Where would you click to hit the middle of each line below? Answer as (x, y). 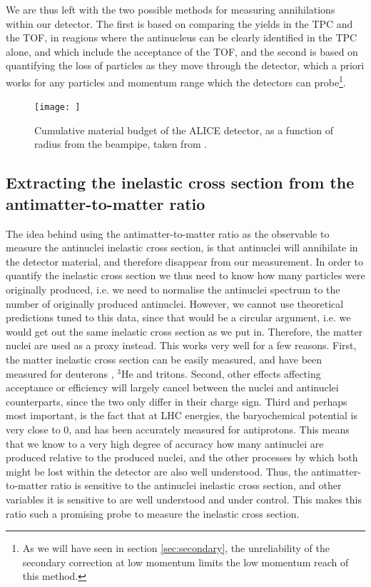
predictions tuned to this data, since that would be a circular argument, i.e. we (178, 317)
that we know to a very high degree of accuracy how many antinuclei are (165, 443)
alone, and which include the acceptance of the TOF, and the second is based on (182, 51)
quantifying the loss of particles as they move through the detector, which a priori (185, 65)
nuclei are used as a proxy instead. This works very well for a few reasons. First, (181, 345)
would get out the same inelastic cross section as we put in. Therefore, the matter (184, 331)
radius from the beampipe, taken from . (121, 144)
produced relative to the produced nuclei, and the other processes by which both (182, 457)
